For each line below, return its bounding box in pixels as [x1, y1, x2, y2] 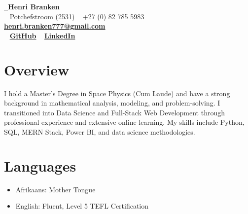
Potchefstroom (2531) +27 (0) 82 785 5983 [9, 11, 144, 21]
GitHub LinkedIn [9, 30, 75, 40]
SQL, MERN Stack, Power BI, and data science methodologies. [4, 126, 195, 137]
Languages [4, 155, 76, 176]
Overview [4, 59, 70, 79]
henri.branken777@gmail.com [4, 21, 106, 31]
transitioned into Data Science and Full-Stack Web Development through [4, 107, 225, 117]
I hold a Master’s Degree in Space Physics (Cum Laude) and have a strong [4, 88, 230, 98]
